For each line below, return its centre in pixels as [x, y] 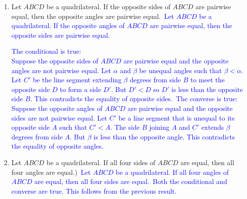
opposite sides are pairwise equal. [61, 35]
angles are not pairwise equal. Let [61, 70]
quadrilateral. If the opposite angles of [68, 25]
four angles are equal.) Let [51, 172]
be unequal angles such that [181, 70]
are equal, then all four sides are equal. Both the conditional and [131, 181]
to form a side [80, 89]
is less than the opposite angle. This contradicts [164, 136]
